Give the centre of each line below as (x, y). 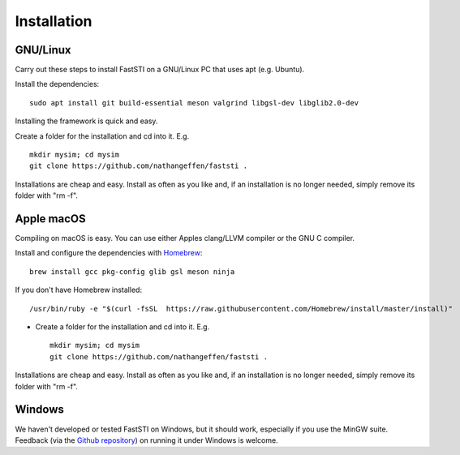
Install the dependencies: (57, 84)
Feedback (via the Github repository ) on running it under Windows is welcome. (147, 440)
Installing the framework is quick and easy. (86, 121)
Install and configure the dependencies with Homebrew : (109, 253)
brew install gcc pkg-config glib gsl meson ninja (132, 271)
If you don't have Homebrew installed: (78, 290)
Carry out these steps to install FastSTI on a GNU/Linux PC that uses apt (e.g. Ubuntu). (160, 70)
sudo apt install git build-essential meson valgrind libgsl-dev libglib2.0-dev (194, 103)
